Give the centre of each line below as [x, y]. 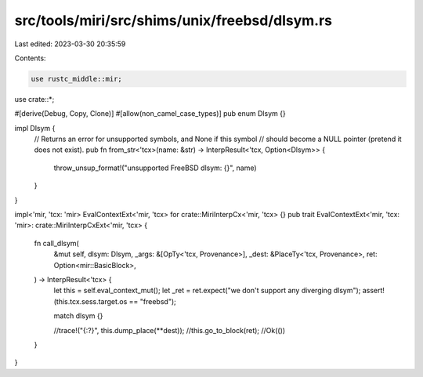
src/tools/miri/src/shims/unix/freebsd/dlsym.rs [174, 20]
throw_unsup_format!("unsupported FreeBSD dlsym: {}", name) [155, 168]
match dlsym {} [78, 316]
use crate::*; [34, 99]
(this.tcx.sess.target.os [90, 301]
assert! [374, 291]
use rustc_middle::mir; [77, 79]
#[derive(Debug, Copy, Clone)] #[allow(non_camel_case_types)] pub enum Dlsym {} [150, 114]
